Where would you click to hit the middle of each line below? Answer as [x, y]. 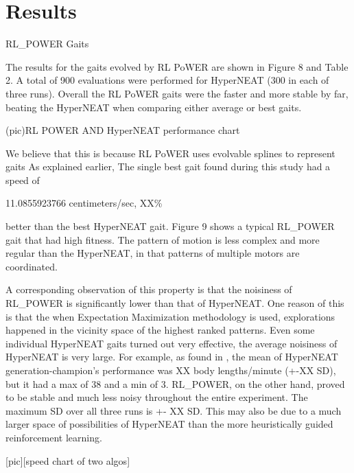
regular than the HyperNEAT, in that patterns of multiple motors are [153, 253]
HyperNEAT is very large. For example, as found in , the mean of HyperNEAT [172, 357]
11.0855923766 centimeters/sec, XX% [84, 203]
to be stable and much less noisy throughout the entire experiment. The [157, 397]
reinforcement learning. [54, 437]
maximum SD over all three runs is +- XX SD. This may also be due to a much [174, 410]
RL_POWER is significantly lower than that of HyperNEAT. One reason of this [175, 303]
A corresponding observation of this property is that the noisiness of [149, 289]
